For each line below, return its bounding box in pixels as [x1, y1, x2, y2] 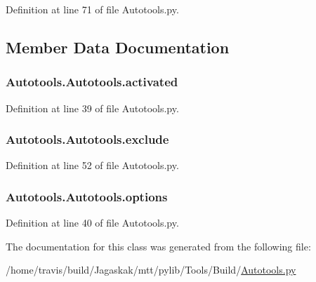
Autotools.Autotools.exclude [6, 130, 169, 148]
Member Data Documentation [6, 36, 230, 58]
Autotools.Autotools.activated [6, 73, 178, 90]
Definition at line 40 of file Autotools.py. [6, 215, 179, 230]
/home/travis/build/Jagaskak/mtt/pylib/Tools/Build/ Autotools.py [6, 262, 296, 277]
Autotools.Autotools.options [6, 187, 168, 205]
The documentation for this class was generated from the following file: [6, 239, 311, 253]
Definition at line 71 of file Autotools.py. [6, 2, 179, 16]
